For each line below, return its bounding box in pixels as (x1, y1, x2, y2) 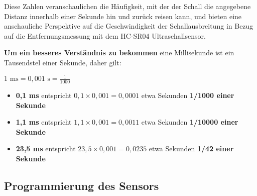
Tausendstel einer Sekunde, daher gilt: (4, 57, 121, 67)
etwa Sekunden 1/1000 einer (141, 89, 234, 100)
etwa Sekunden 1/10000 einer (141, 117, 238, 127)
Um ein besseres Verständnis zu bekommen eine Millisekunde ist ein (4, 47, 234, 58)
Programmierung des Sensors (4, 177, 159, 193)
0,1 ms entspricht (16, 89, 72, 100)
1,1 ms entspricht (16, 117, 72, 127)
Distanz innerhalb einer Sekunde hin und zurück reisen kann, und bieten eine (4, 11, 242, 21)
